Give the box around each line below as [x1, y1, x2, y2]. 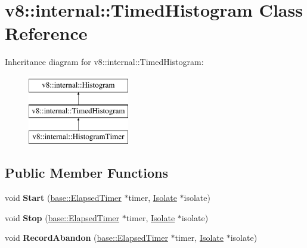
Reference [5, 21, 88, 45]
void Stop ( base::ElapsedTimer [5, 211, 120, 224]
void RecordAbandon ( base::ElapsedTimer [5, 231, 168, 244]
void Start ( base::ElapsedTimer [5, 191, 122, 204]
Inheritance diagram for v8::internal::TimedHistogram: [5, 55, 204, 68]
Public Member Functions [5, 163, 168, 182]
